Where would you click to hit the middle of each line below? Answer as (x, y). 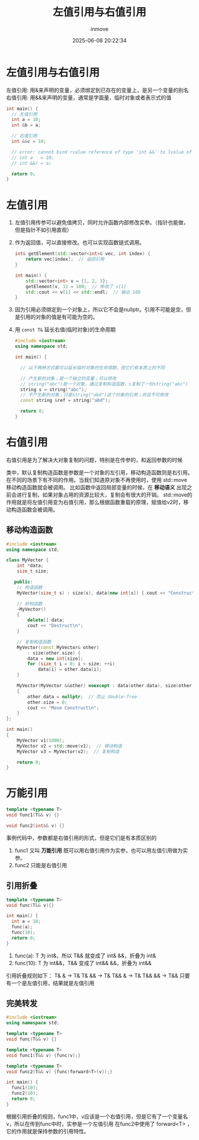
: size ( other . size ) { (54, 653)
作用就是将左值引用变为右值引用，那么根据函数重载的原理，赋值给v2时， (95, 502)
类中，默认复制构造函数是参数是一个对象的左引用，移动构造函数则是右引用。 (99, 472)
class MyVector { (28, 560)
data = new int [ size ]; (55, 659)
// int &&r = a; (31, 163)
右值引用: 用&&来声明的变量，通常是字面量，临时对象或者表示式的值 (89, 97)
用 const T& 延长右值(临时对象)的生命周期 (65, 330)
